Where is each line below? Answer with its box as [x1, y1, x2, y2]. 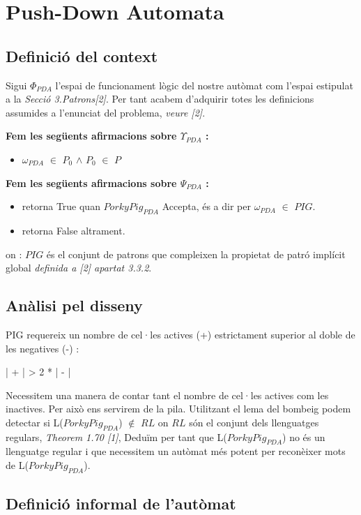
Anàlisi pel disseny [6, 294, 143, 316]
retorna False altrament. [22, 223, 125, 237]
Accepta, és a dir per [162, 199, 251, 214]
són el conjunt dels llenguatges [189, 415, 319, 429]
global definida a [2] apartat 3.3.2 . [6, 260, 152, 275]
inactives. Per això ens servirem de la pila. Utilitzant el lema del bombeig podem [6, 401, 351, 416]
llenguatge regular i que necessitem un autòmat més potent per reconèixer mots [6, 444, 346, 458]
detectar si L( [6, 415, 63, 429]
